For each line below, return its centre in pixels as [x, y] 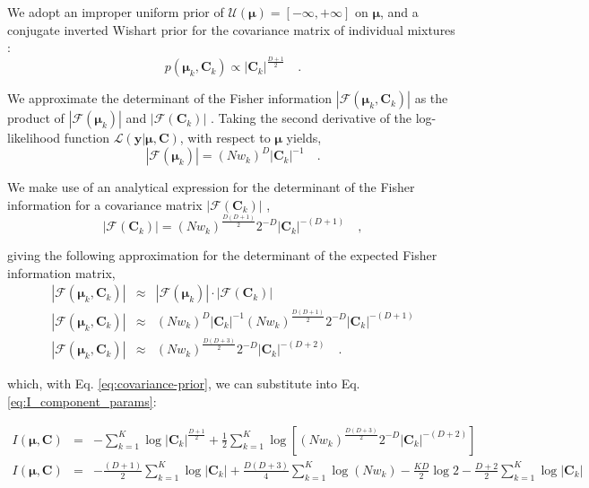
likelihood [34, 138]
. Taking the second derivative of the [311, 118]
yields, [304, 138]
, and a [399, 12]
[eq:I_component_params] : [82, 401]
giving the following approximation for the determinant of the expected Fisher [222, 255]
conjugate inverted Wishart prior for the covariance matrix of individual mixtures [231, 29]
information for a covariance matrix [105, 204]
